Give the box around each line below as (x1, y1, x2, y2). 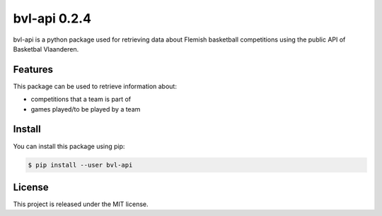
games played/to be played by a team (30, 104, 141, 113)
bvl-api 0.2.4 (13, 11, 92, 26)
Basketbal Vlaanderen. (13, 44, 79, 53)
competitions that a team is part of (30, 95, 132, 104)
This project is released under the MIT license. (13, 200, 149, 208)
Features (13, 64, 53, 76)
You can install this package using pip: (13, 142, 125, 150)
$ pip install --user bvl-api (28, 161, 133, 169)
